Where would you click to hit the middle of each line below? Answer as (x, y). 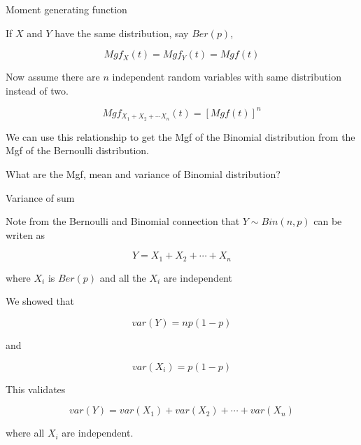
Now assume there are (53, 77)
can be (328, 221)
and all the (123, 277)
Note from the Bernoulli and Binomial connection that (123, 221)
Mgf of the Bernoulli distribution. (77, 150)
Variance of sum (40, 197)
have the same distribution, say (122, 33)
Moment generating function (66, 9)
